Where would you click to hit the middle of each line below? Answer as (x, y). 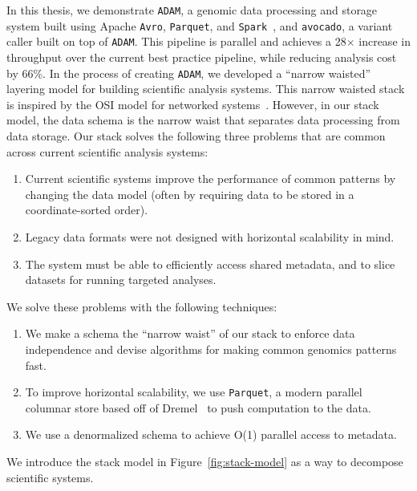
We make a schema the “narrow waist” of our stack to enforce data (190, 333)
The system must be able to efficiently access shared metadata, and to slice (210, 264)
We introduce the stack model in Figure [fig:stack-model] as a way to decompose (205, 461)
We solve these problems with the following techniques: (142, 306)
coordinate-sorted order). (87, 210)
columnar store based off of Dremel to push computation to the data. (198, 407)
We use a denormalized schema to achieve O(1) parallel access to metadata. (211, 434)
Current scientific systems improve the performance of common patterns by (211, 179)
